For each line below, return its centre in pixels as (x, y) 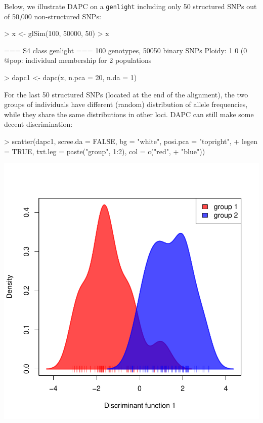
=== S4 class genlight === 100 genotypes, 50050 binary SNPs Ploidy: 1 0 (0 (126, 50)
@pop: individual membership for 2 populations (78, 60)
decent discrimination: (38, 124)
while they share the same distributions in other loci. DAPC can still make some (129, 114)
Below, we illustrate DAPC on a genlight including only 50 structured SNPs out (130, 6)
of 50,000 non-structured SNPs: (53, 16)
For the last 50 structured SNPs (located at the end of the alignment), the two (126, 94)
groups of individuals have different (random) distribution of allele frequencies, (126, 104)
